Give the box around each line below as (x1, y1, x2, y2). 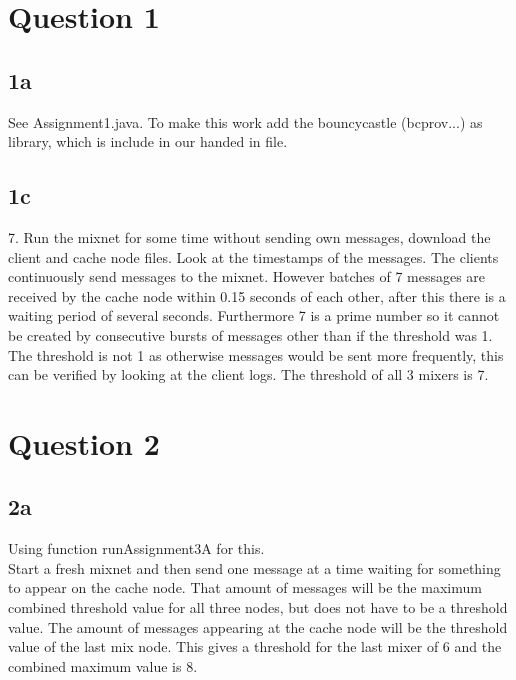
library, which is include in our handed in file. (8, 131, 288, 152)
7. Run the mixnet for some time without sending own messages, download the (8, 226, 491, 247)
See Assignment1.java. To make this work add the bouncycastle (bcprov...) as (8, 111, 483, 132)
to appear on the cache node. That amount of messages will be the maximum (8, 577, 482, 598)
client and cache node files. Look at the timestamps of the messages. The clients (8, 246, 499, 267)
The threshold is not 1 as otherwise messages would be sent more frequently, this (8, 344, 504, 365)
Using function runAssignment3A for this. (8, 538, 265, 559)
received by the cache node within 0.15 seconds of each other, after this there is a (8, 285, 506, 306)
